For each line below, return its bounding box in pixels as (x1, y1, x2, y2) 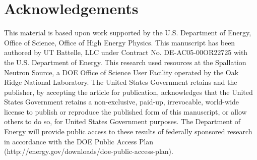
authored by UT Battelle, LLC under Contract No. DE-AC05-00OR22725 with (4, 47, 248, 58)
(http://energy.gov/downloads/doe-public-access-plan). (4, 146, 173, 156)
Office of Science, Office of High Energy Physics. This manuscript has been (4, 37, 235, 47)
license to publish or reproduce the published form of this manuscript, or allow (4, 106, 247, 117)
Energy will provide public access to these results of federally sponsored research (4, 126, 252, 137)
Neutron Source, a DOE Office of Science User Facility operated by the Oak (4, 67, 239, 77)
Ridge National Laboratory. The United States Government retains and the (4, 77, 237, 87)
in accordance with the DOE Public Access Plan (4, 136, 154, 146)
